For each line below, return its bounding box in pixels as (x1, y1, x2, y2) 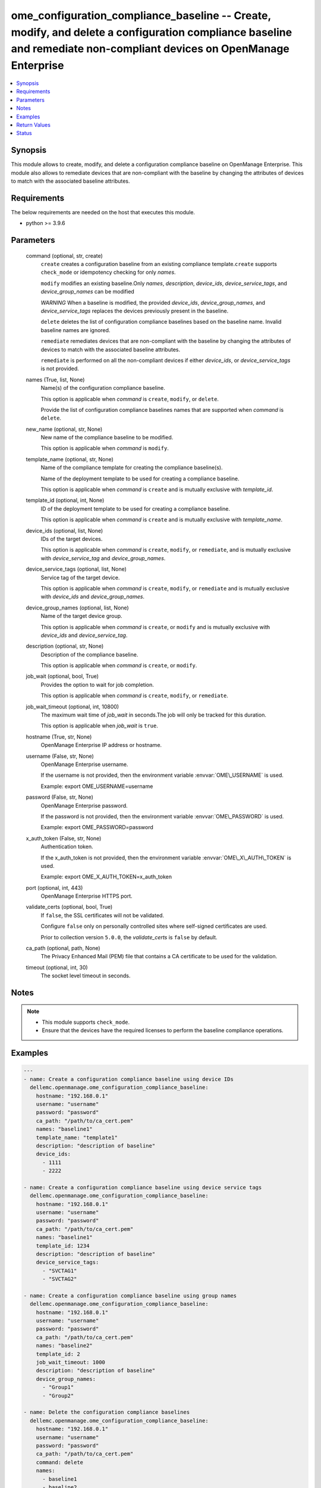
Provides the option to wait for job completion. (40, 681, 155, 688)
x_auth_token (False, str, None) (26, 834, 102, 842)
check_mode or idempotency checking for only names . (40, 268, 176, 276)
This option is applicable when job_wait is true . (40, 722, 159, 729)
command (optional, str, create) (26, 252, 103, 259)
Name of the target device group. (40, 612, 122, 620)
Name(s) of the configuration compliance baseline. (40, 384, 166, 392)
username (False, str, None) (26, 752, 95, 759)
